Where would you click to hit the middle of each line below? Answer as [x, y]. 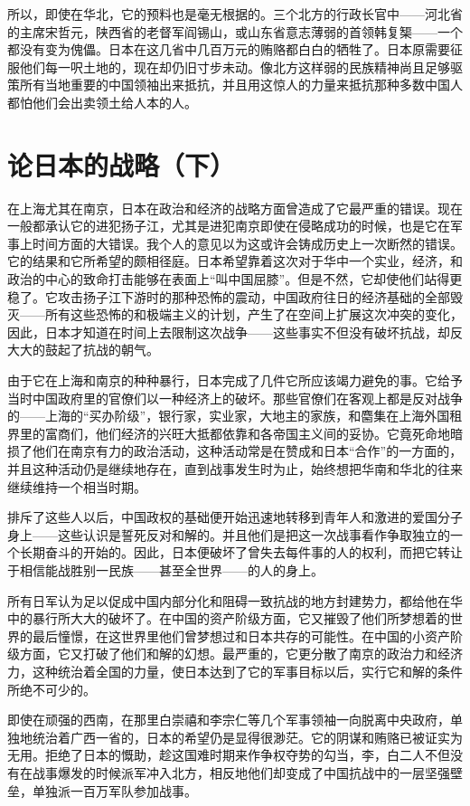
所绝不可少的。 [52, 689]
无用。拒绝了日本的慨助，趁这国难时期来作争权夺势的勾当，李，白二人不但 [229, 755]
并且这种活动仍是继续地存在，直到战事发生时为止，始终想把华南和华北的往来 [235, 469]
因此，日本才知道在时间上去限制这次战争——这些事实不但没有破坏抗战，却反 [235, 332]
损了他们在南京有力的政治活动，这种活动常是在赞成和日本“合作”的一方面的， [235, 451]
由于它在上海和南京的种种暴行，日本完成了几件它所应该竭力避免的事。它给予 [235, 380]
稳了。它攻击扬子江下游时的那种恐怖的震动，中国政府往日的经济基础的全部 [229, 296]
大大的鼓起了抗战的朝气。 [83, 350]
